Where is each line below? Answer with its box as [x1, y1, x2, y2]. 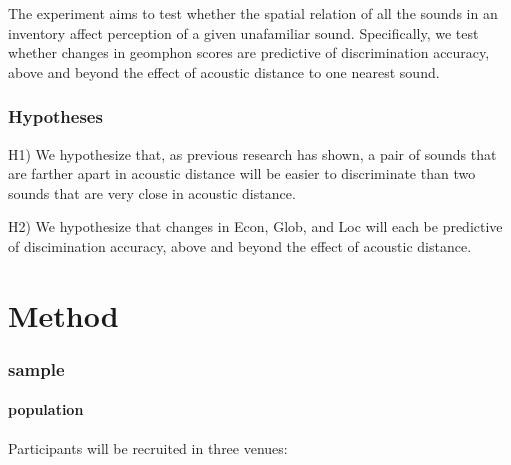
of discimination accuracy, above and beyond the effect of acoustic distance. [8, 235, 472, 256]
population [8, 399, 84, 420]
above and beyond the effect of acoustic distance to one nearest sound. [8, 61, 440, 82]
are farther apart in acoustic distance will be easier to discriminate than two [8, 163, 476, 184]
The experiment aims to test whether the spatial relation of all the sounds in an [8, 3, 498, 23]
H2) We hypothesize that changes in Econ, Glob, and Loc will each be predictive [8, 216, 503, 237]
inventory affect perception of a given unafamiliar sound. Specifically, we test [8, 22, 479, 43]
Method [8, 294, 119, 335]
